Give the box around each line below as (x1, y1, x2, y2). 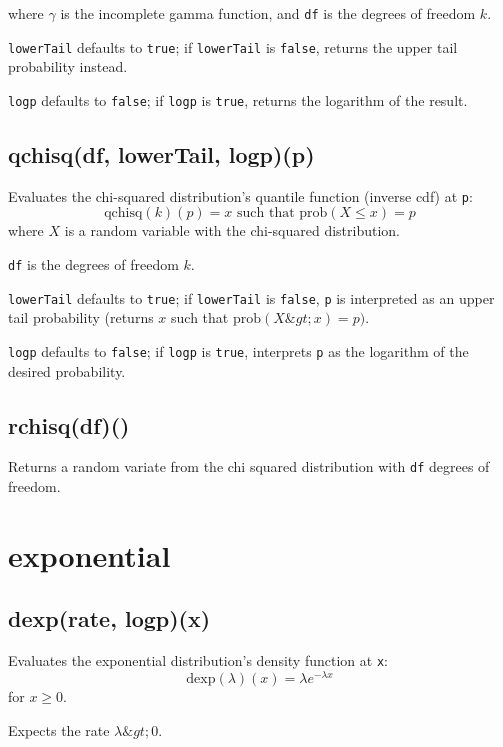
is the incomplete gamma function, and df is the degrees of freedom (60, 3, 476, 23)
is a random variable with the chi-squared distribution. (64, 220, 400, 241)
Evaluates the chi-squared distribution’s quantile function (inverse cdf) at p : (8, 185, 473, 206)
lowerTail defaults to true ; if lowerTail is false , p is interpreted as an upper (8, 287, 495, 308)
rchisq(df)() (8, 409, 130, 440)
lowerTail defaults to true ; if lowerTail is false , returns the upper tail (8, 36, 458, 57)
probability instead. (8, 56, 128, 77)
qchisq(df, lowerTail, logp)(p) (8, 138, 315, 169)
